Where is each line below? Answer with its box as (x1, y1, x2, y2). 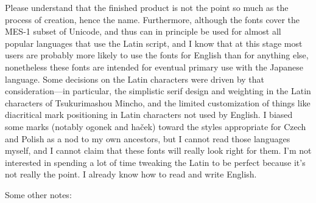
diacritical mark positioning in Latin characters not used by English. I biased (5, 108, 293, 121)
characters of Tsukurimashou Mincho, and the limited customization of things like (5, 96, 311, 109)
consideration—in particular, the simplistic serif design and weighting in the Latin (5, 84, 311, 97)
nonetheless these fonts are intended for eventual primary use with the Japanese (5, 60, 304, 73)
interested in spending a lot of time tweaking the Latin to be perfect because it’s (5, 156, 306, 168)
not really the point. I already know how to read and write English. (5, 168, 257, 181)
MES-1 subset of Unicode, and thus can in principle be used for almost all (5, 25, 281, 38)
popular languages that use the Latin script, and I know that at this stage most (5, 36, 303, 49)
